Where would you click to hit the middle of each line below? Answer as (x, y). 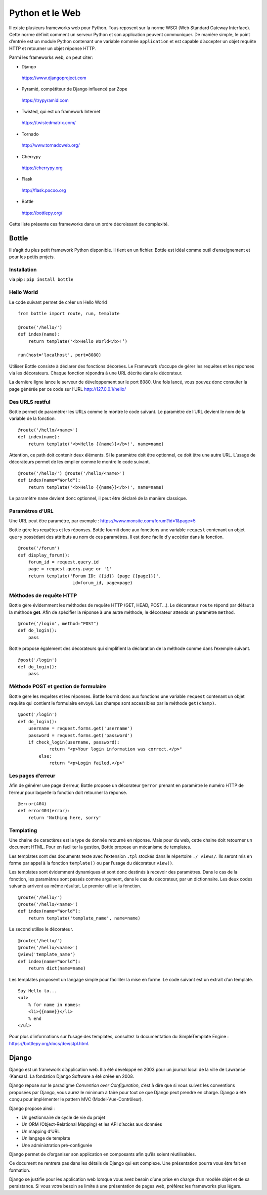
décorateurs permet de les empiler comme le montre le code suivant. (80, 462)
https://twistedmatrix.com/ (49, 123)
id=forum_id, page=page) (103, 583)
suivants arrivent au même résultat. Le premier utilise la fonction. (75, 886)
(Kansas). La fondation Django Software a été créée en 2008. (72, 1076)
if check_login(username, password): (74, 742)
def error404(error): (44, 811)
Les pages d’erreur (32, 776)
